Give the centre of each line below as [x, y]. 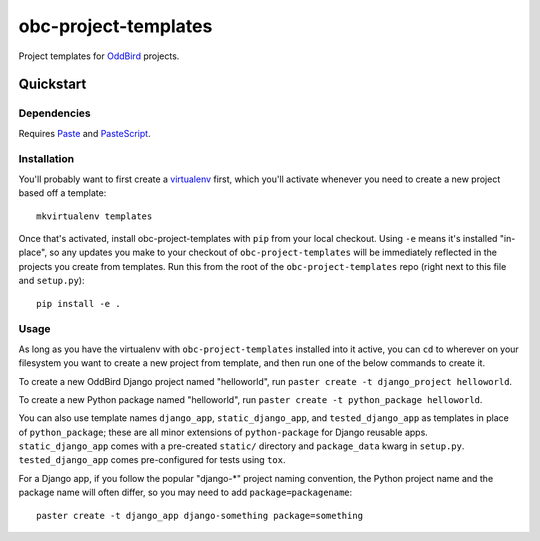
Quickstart [52, 84]
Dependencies [55, 113]
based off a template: [62, 193]
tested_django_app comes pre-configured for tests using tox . [152, 460]
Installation [46, 159]
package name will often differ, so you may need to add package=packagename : [185, 492]
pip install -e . [78, 303]
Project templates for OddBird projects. [99, 56]
